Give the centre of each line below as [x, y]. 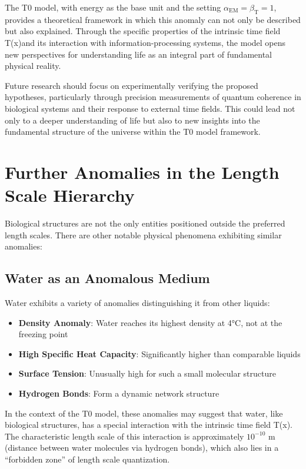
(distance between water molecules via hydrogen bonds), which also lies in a [142, 448]
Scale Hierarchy [70, 195]
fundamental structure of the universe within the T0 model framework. [133, 132]
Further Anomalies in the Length [142, 172]
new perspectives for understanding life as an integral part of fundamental [138, 54]
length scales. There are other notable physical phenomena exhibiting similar [143, 234]
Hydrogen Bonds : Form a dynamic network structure [119, 393]
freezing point [43, 334]
